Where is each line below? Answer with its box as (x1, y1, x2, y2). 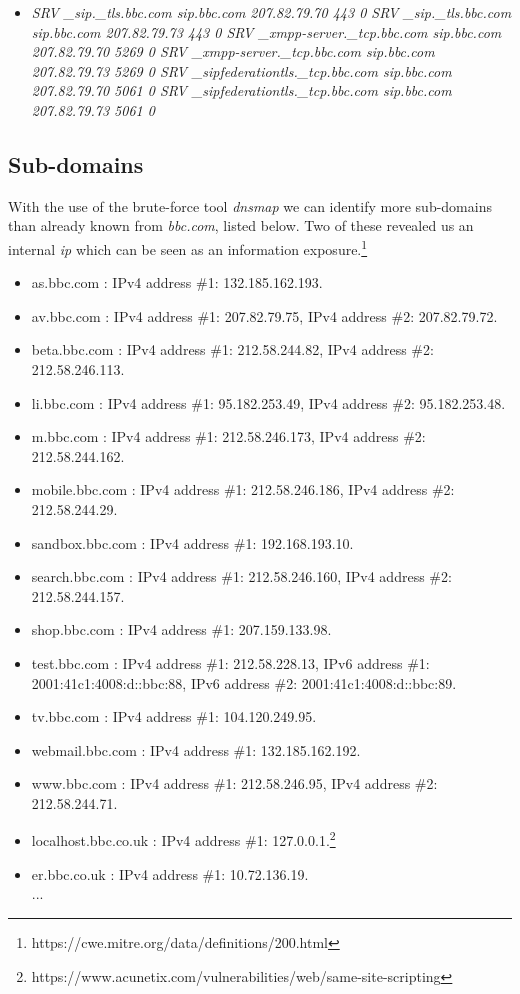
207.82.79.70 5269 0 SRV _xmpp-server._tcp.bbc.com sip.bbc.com (31, 41, 435, 62)
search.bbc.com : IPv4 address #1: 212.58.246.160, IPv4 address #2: (31, 566, 452, 587)
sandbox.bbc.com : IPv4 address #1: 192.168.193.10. (31, 532, 354, 553)
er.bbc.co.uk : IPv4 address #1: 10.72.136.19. (31, 863, 309, 884)
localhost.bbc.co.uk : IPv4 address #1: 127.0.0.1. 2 (31, 827, 336, 851)
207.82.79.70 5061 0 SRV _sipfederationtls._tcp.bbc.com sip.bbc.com (31, 80, 452, 101)
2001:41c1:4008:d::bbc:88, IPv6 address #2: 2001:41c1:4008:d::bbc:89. (31, 672, 457, 693)
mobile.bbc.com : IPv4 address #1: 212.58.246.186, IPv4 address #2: (31, 479, 455, 500)
